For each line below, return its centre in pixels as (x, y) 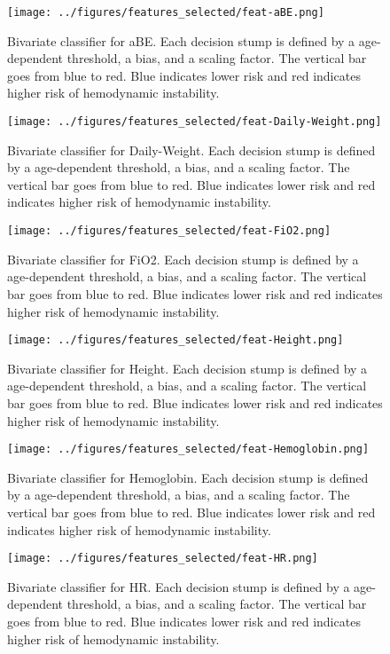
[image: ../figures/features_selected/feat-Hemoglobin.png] (188, 449)
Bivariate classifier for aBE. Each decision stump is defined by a (181, 40)
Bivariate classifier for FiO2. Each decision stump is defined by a (183, 259)
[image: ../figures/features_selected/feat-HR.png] (163, 559)
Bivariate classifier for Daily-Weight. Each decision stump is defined (191, 150)
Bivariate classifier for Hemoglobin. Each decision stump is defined (188, 477)
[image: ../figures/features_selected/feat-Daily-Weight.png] (195, 122)
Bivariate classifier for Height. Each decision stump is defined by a (187, 368)
